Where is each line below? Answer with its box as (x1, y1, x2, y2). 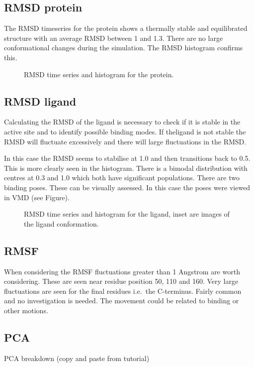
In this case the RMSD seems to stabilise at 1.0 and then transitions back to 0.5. (4, 153, 251, 163)
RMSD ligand (4, 93, 77, 109)
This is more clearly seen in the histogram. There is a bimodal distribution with (4, 162, 248, 173)
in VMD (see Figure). (4, 192, 70, 202)
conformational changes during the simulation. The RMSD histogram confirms (4, 42, 243, 53)
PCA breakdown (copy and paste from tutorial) (4, 353, 150, 363)
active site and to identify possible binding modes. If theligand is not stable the (4, 126, 246, 136)
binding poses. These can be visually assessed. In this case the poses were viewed (4, 182, 251, 192)
